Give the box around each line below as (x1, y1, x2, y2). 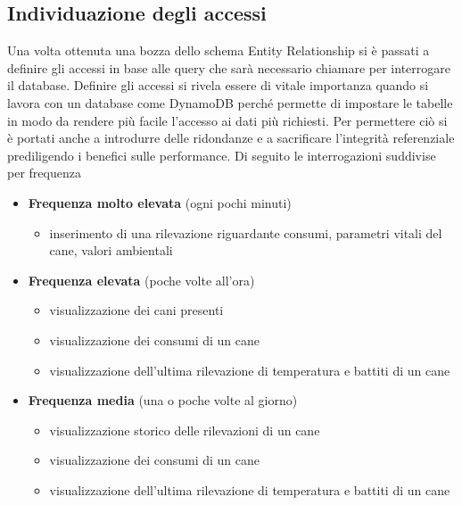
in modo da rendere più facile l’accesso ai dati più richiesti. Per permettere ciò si (7, 111, 448, 129)
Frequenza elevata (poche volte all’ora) (28, 270, 255, 289)
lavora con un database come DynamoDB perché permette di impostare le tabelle (7, 93, 453, 112)
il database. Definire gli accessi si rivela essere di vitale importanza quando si (7, 76, 429, 95)
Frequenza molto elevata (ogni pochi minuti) (28, 193, 292, 211)
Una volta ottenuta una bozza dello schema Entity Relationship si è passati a (7, 41, 430, 60)
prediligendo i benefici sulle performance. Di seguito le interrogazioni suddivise (7, 145, 436, 164)
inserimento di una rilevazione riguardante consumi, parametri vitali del (49, 223, 442, 242)
